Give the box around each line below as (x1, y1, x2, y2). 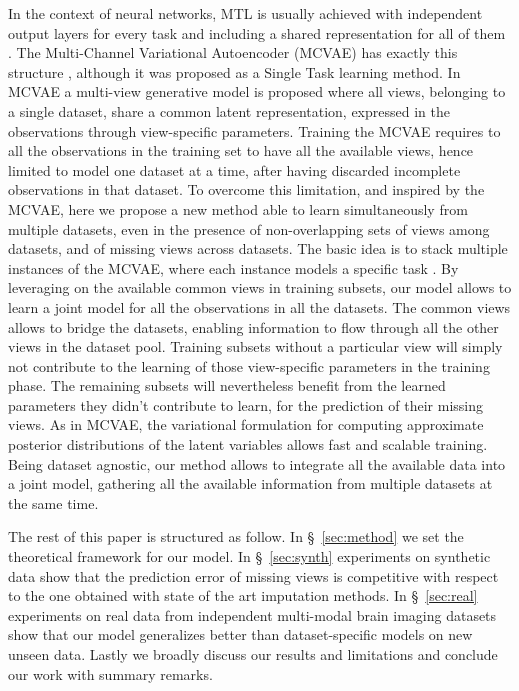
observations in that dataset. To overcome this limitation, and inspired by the (8, 179, 485, 200)
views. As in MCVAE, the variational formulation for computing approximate (8, 414, 484, 435)
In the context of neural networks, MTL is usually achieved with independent (8, 3, 483, 23)
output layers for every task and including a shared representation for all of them (8, 22, 506, 43)
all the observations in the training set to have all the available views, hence (8, 140, 474, 161)
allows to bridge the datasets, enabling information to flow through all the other (8, 316, 499, 337)
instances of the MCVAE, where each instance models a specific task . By (8, 257, 459, 278)
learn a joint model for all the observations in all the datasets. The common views (8, 296, 511, 317)
